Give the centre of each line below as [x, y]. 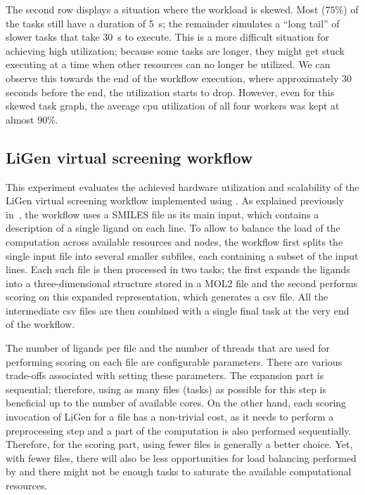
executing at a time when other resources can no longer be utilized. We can [168, 64]
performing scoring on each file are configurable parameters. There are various [174, 361]
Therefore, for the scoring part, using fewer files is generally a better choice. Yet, [179, 444]
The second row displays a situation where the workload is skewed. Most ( [166, 9]
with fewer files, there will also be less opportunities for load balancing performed [181, 457]
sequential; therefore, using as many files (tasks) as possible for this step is [166, 389]
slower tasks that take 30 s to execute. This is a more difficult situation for [167, 37]
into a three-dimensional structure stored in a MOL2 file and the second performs [182, 283]
